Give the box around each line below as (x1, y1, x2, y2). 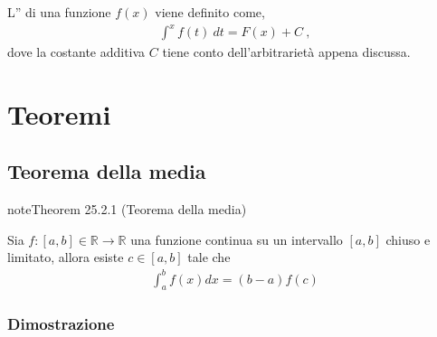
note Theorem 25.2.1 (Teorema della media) (7, 200, 247, 219)
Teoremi (7, 95, 111, 132)
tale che (187, 248, 231, 267)
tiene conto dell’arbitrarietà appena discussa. (162, 42, 411, 61)
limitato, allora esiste (7, 248, 124, 267)
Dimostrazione (7, 313, 115, 335)
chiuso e (385, 229, 431, 248)
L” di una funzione (7, 3, 111, 21)
